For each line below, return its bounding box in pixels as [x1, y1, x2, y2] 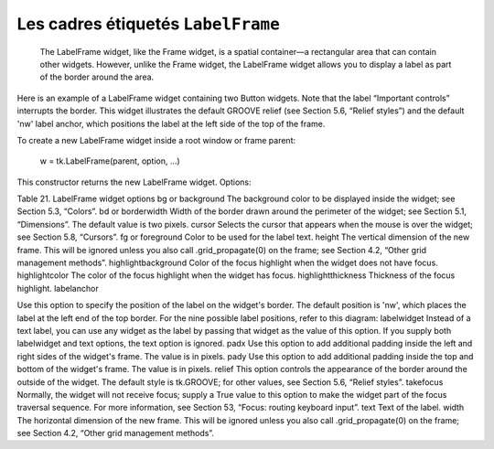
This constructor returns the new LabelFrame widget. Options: [16, 176, 252, 187]
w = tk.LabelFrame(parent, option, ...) [39, 155, 180, 166]
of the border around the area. [39, 71, 155, 82]
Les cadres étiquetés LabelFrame [16, 14, 281, 34]
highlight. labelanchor [16, 283, 100, 294]
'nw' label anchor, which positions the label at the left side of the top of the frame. [16, 118, 326, 129]
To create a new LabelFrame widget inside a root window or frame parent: [16, 134, 296, 145]
